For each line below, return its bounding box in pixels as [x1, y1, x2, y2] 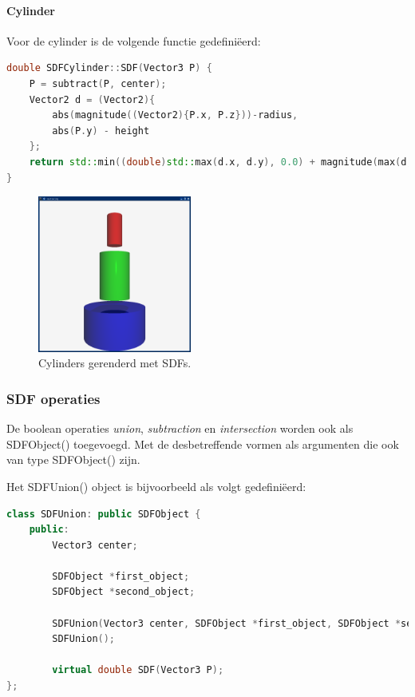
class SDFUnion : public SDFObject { [6, 508, 201, 520]
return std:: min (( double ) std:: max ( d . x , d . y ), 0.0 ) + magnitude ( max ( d [29, 156, 407, 168]
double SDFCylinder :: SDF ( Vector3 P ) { [6, 62, 212, 74]
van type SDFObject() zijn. [6, 451, 140, 468]
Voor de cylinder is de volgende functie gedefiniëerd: [6, 32, 261, 49]
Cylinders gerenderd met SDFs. [38, 354, 192, 371]
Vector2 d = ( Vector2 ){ [29, 93, 156, 105]
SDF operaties [6, 388, 101, 408]
